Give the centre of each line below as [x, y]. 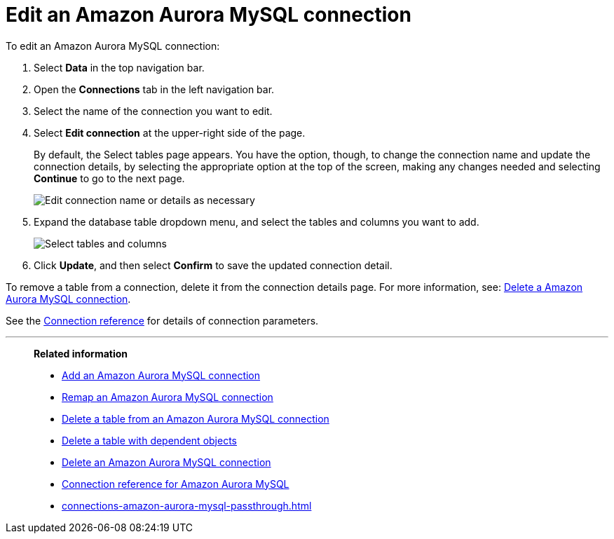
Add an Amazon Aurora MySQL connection [161, 375]
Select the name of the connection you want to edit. [153, 111]
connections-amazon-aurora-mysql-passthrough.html [187, 505]
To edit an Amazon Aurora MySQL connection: [113, 46]
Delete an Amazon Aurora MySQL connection [166, 462]
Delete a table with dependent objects [149, 440]
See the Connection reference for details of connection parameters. [162, 320]
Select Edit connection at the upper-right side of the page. [170, 132]
